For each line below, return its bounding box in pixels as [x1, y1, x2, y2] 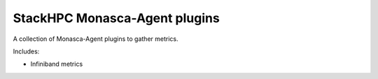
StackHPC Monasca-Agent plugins [13, 10, 220, 26]
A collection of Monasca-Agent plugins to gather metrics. [13, 35, 178, 43]
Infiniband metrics [30, 60, 83, 69]
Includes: [13, 47, 40, 55]
